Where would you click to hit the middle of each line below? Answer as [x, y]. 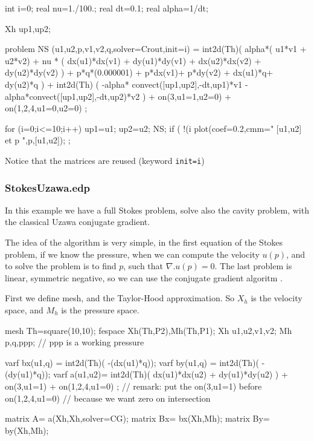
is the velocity [277, 298]
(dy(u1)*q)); [28, 374]
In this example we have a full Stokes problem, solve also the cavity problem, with [157, 210]
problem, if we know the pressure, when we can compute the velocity [132, 254]
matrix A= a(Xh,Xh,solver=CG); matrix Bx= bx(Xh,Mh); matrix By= [137, 418]
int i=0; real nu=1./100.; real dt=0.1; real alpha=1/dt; [107, 8]
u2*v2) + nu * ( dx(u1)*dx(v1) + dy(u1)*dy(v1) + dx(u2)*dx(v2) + [133, 60]
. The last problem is [253, 266]
